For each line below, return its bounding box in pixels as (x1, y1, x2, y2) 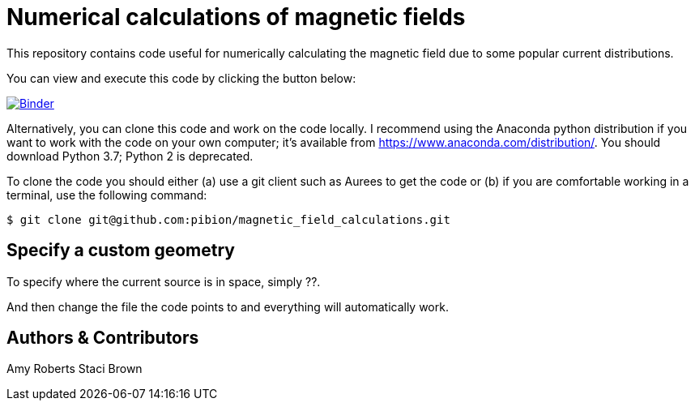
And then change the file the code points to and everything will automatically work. (6, 299, 449, 314)
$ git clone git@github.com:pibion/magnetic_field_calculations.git (6, 212, 450, 226)
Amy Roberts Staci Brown (6, 362, 143, 376)
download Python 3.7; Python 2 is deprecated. (6, 148, 254, 163)
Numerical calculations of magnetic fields (6, 3, 466, 31)
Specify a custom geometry (6, 240, 235, 261)
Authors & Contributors (6, 328, 199, 349)
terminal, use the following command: (6, 187, 207, 202)
